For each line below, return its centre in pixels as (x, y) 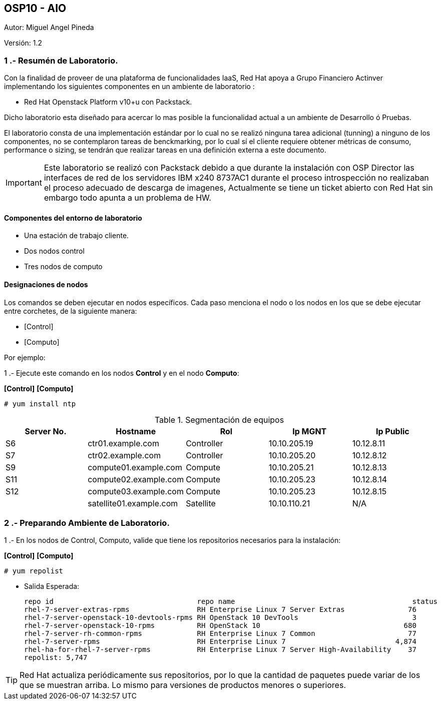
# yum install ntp (40, 404)
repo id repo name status (231, 602)
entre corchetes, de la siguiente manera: (71, 311)
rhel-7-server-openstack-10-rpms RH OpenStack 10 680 (220, 626)
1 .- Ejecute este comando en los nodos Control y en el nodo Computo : (122, 373)
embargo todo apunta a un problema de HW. (127, 198)
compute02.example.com (136, 479)
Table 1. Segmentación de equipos (219, 420)
